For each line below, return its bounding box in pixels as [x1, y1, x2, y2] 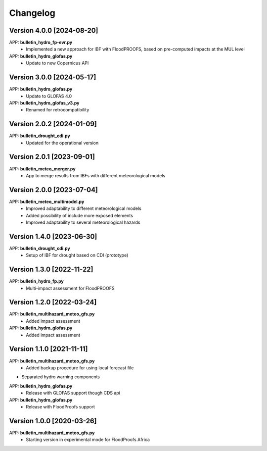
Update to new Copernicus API [26, 60, 89, 66]
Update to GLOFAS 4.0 [26, 93, 72, 99]
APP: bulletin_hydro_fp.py [9, 278, 64, 284]
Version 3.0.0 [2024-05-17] [9, 73, 96, 82]
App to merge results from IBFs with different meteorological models [26, 172, 166, 178]
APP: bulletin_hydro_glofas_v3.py [9, 100, 80, 106]
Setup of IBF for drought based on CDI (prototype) [26, 252, 129, 258]
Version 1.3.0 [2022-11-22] [9, 265, 93, 274]
